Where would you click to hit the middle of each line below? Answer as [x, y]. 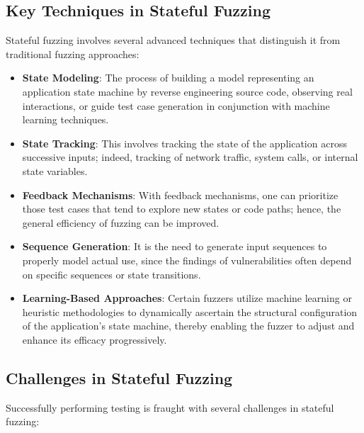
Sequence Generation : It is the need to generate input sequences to [175, 246]
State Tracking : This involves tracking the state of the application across [184, 143]
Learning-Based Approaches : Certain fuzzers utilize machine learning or [187, 298]
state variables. [55, 170]
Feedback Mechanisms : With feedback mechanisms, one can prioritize [180, 195]
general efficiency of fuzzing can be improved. [121, 222]
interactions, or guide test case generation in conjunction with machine [176, 105]
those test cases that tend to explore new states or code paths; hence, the [182, 209]
